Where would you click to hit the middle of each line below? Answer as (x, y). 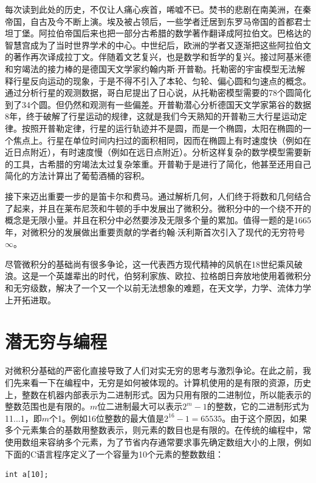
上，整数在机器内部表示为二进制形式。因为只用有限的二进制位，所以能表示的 (158, 394)
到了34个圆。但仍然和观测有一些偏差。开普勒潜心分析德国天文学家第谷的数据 (158, 104)
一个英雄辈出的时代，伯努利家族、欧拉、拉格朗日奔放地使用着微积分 (175, 276)
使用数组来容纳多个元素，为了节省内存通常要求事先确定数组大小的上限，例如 (158, 441)
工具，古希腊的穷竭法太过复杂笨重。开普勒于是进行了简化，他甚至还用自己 (162, 164)
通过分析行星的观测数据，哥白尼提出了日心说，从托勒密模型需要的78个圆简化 (158, 93)
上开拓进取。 (30, 299)
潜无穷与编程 (56, 341)
